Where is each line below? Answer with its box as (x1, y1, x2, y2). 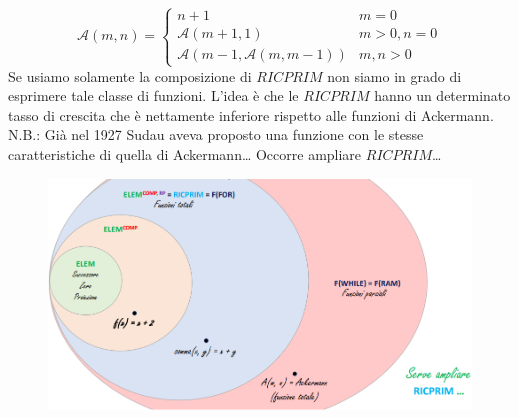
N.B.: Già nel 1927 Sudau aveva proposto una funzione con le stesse (8, 124, 424, 145)
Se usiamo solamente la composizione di (8, 65, 252, 86)
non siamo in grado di (327, 65, 462, 86)
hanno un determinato (374, 85, 511, 106)
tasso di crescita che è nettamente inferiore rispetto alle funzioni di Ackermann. (8, 104, 494, 125)
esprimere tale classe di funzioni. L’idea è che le (8, 85, 299, 106)
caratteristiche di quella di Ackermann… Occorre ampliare (8, 143, 362, 164)
